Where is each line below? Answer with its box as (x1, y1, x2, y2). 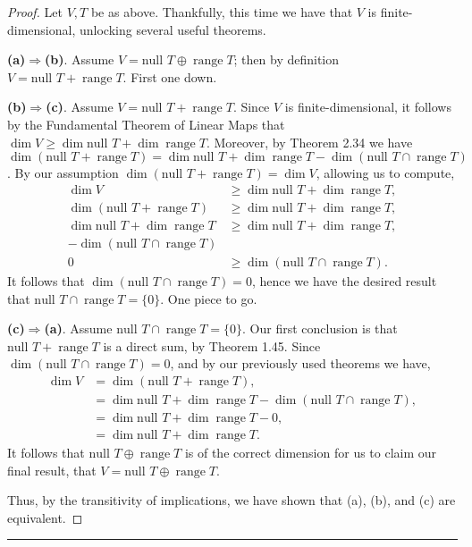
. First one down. (122, 67, 217, 86)
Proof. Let (7, 3, 63, 21)
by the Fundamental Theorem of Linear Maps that (7, 114, 285, 133)
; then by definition (233, 50, 340, 69)
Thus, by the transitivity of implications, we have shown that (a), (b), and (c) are (7, 491, 456, 509)
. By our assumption (7, 164, 119, 182)
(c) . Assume (46, 97, 114, 116)
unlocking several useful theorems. (79, 20, 266, 38)
